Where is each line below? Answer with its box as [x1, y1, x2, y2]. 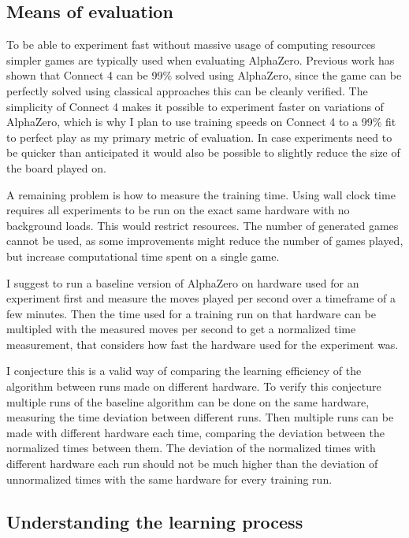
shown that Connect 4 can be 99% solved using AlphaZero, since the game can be [6, 67, 402, 83]
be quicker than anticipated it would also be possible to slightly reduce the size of [6, 144, 400, 161]
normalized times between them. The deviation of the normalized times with [6, 440, 376, 456]
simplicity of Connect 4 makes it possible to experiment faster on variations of [6, 98, 384, 114]
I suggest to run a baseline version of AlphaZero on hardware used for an [6, 274, 359, 291]
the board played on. [6, 159, 106, 176]
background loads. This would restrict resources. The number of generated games [6, 217, 399, 233]
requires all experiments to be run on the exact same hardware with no [6, 202, 350, 218]
